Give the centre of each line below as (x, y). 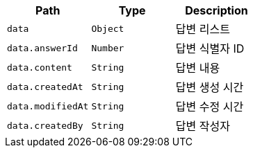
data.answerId (42, 48)
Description (217, 10)
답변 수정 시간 (210, 107)
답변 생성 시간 (210, 87)
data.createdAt (45, 87)
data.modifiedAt (48, 106)
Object (108, 28)
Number (108, 48)
